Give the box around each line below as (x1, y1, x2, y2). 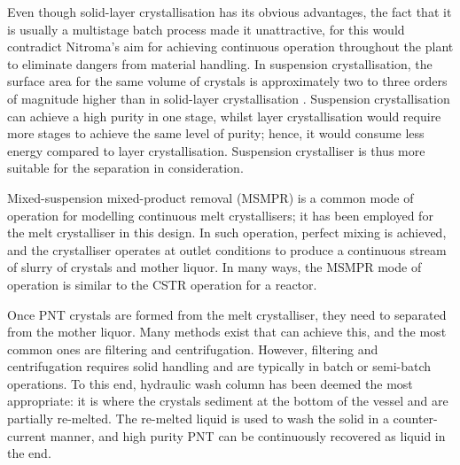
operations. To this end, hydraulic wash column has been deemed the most (7, 374, 413, 392)
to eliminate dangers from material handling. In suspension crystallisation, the (7, 54, 433, 73)
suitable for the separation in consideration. (7, 159, 244, 177)
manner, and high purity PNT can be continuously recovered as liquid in (50, 426, 446, 445)
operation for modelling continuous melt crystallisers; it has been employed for (7, 205, 433, 224)
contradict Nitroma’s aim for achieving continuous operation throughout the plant (7, 37, 454, 56)
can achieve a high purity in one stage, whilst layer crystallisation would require (7, 106, 441, 125)
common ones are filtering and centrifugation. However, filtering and (7, 339, 378, 358)
